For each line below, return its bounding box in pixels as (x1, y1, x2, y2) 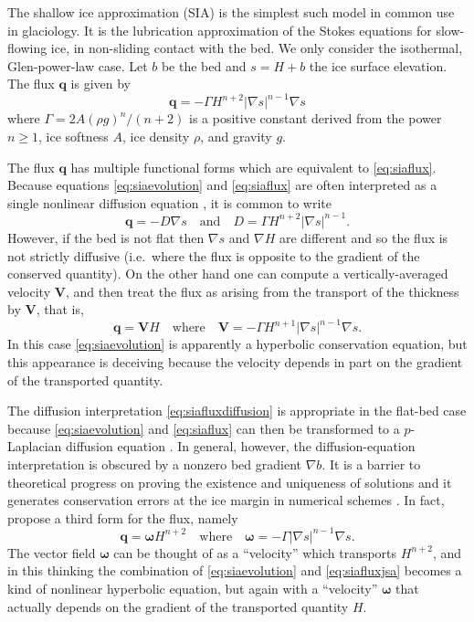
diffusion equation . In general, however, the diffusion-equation (65, 437, 416, 456)
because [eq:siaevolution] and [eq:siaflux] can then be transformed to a (7, 418, 400, 438)
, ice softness (38, 127, 109, 146)
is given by (70, 74, 131, 93)
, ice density (122, 127, 190, 146)
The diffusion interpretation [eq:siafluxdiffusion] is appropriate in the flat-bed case (7, 401, 467, 420)
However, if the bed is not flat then (7, 227, 205, 247)
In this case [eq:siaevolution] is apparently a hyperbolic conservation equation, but (7, 334, 468, 353)
